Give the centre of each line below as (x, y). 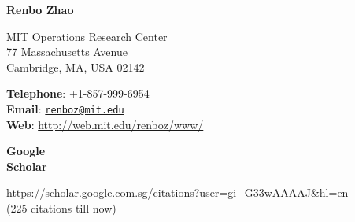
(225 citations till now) (61, 208)
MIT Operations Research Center (87, 36)
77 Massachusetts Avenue (67, 52)
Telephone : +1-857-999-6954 (78, 93)
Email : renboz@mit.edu (65, 108)
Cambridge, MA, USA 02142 (76, 67)
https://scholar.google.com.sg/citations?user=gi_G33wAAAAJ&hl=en (177, 192)
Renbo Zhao (40, 9)
